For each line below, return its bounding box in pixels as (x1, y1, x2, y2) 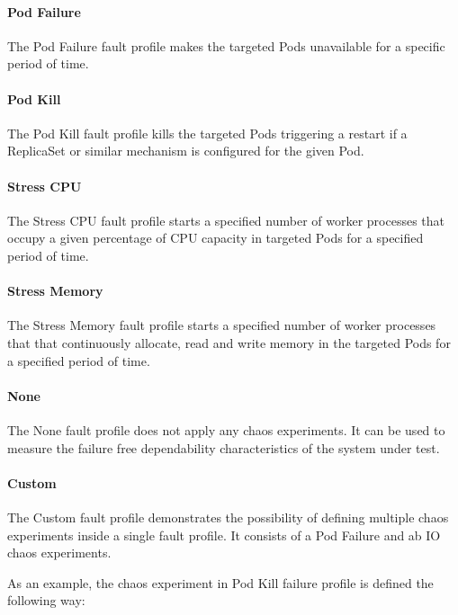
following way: (7, 591, 85, 610)
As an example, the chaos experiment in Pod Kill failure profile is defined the (7, 573, 434, 592)
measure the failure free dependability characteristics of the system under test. (7, 438, 440, 457)
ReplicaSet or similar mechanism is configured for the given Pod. (7, 141, 364, 160)
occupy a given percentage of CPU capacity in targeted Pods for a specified (7, 228, 424, 247)
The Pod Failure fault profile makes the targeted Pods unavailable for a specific (7, 36, 445, 55)
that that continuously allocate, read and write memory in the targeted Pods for (7, 333, 451, 352)
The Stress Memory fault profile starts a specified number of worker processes (7, 316, 436, 334)
